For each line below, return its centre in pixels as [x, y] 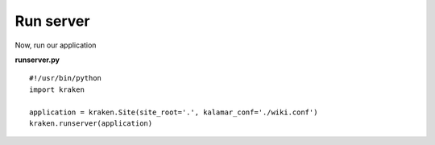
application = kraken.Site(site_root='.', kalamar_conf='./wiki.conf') [174, 112]
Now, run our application [56, 45]
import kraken [57, 89]
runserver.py [37, 60]
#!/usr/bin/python [66, 78]
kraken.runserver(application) [91, 123]
